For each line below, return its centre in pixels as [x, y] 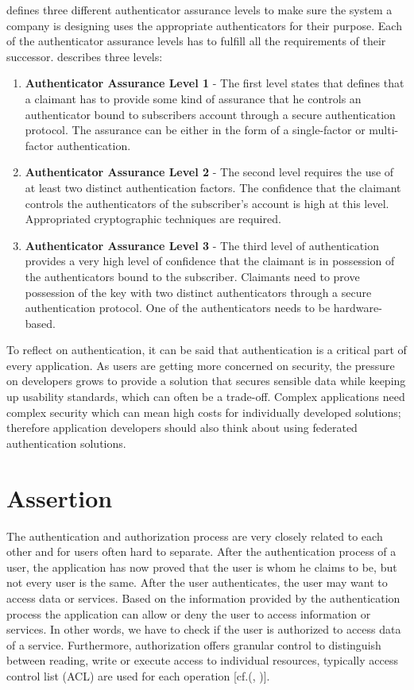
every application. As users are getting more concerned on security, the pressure [201, 365]
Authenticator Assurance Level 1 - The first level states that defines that [215, 83]
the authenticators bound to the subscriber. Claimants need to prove [192, 276]
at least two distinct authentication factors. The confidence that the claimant [213, 187]
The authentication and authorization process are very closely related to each [195, 536]
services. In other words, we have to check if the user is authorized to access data [204, 629]
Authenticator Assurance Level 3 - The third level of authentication [202, 245]
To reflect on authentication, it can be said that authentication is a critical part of [207, 350]
